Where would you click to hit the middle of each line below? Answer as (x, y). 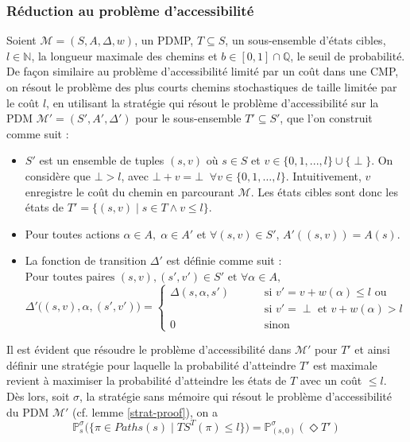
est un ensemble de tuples (102, 160)
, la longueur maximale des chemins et (124, 55)
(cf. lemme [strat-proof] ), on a (145, 411)
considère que (58, 175)
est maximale (345, 364)
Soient (21, 40)
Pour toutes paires (70, 277)
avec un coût (331, 380)
